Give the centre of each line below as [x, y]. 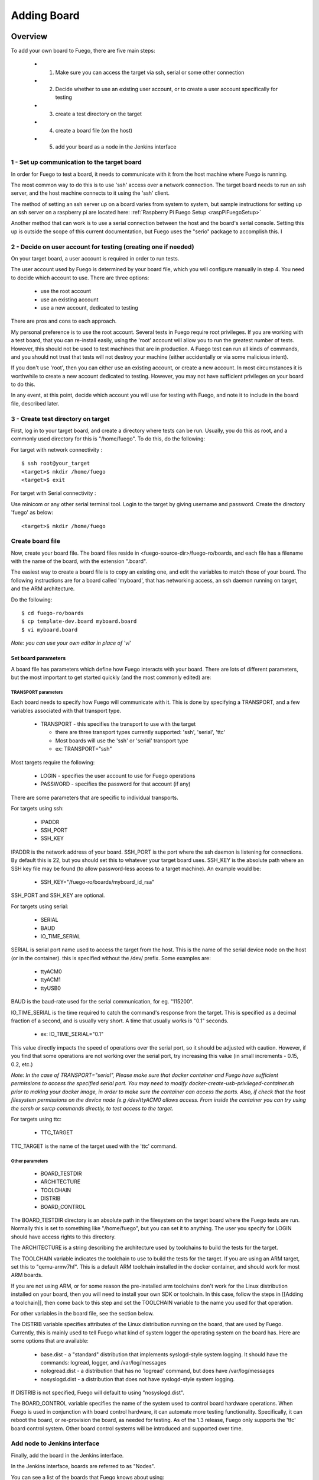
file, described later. [35, 403]
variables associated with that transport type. [66, 710]
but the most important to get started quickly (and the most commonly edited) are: [111, 677]
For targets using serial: [40, 906]
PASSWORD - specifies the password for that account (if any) [115, 784]
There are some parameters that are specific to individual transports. [95, 797]
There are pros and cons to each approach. [64, 321]
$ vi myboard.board [50, 630]
